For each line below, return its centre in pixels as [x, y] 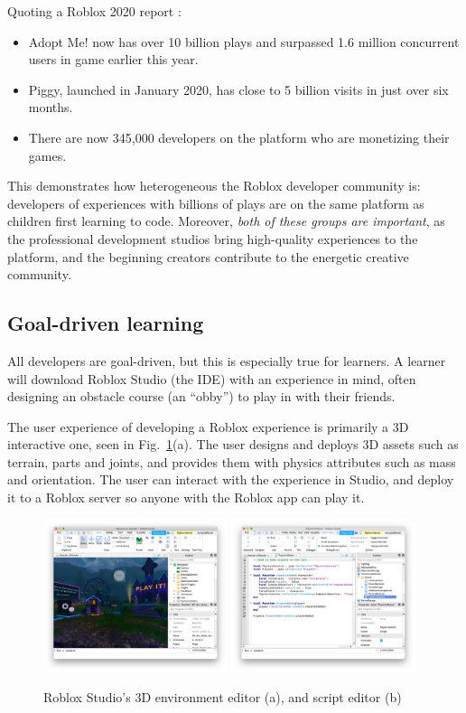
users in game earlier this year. [113, 59]
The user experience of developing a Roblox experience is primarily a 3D [208, 426]
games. [47, 155]
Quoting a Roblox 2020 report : [94, 11]
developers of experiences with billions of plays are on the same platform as [216, 203]
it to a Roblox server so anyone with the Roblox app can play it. [186, 497]
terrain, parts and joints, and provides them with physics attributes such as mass [232, 461]
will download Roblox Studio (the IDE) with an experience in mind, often [212, 378]
